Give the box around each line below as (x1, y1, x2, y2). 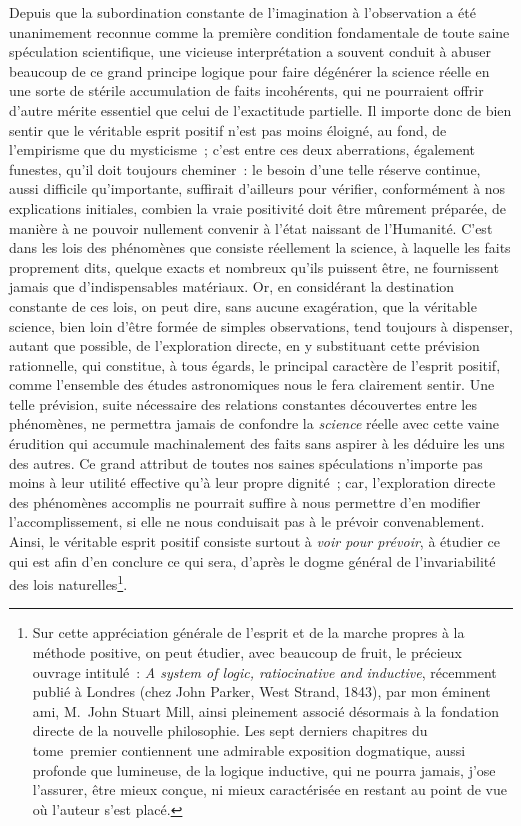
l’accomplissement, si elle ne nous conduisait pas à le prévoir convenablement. (9, 511, 485, 532)
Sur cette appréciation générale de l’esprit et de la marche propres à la (32, 622, 465, 643)
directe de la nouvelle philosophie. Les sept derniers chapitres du (32, 720, 428, 741)
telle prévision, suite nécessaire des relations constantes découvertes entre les (9, 393, 477, 414)
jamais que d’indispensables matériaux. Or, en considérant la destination (9, 276, 455, 297)
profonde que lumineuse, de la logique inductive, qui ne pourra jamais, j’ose (32, 759, 496, 780)
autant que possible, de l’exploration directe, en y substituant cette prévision (9, 335, 480, 356)
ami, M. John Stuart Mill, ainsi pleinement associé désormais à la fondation (32, 700, 499, 721)
